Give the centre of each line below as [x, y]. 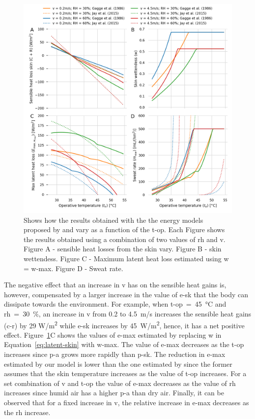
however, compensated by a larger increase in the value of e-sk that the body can [126, 294]
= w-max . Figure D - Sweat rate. [73, 268]
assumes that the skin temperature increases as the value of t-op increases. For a [125, 373]
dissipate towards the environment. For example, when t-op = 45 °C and [115, 304]
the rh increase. [27, 412]
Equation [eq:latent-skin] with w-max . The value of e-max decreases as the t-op [124, 344]
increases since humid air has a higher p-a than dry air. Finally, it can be [114, 393]
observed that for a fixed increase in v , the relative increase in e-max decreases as [127, 402]
